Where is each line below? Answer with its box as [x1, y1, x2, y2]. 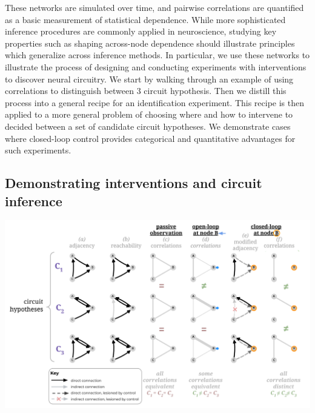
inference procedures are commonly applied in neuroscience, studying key [5, 25, 277, 38]
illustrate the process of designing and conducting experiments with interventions [5, 60, 307, 73]
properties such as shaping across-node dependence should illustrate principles [5, 36, 295, 49]
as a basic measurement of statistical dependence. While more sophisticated [5, 13, 286, 25]
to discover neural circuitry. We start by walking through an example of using [5, 72, 294, 85]
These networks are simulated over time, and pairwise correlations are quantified [5, 1, 304, 13]
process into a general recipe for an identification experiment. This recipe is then [5, 96, 305, 109]
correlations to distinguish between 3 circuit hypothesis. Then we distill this [5, 84, 287, 97]
